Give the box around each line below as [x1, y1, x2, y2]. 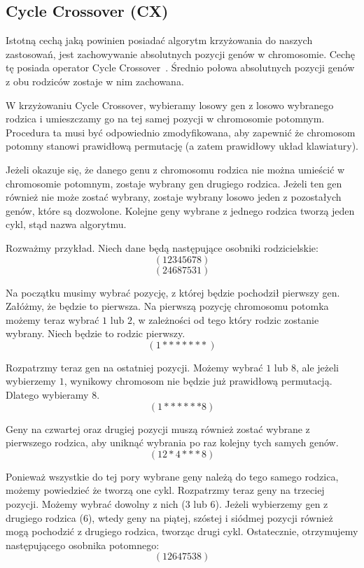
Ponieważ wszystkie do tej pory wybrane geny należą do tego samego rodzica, [6, 469, 339, 483]
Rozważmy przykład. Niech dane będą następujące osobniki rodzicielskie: [6, 240, 318, 255]
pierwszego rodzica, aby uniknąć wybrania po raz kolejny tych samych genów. [6, 435, 339, 450]
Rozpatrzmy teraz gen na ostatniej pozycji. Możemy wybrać [6, 360, 263, 374]
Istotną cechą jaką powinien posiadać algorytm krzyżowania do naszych [6, 33, 313, 48]
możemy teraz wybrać [6, 312, 99, 327]
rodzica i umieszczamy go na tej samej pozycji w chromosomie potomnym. [6, 111, 325, 126]
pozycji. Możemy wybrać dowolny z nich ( [6, 497, 185, 511]
